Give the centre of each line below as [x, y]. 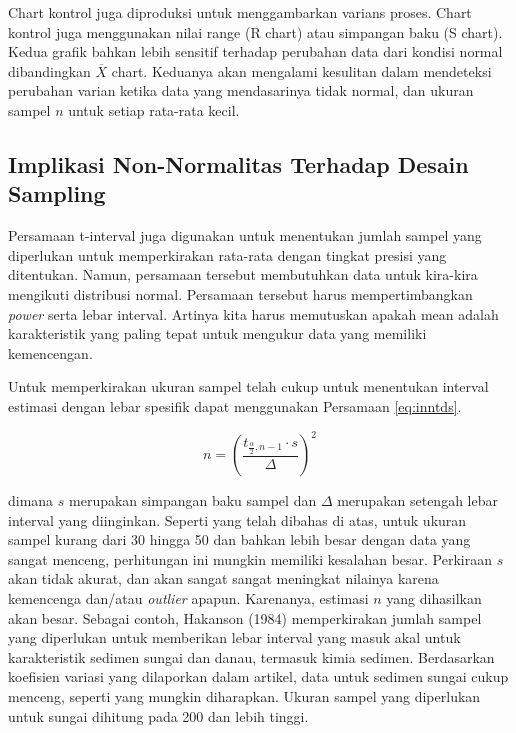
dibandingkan [49, 70]
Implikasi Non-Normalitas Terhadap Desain [238, 163]
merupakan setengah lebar [417, 500]
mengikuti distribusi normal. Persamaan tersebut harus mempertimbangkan [240, 293]
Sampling [57, 193]
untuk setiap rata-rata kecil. [154, 109]
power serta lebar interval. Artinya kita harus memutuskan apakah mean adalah [253, 313]
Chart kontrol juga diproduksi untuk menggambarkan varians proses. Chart [240, 12]
